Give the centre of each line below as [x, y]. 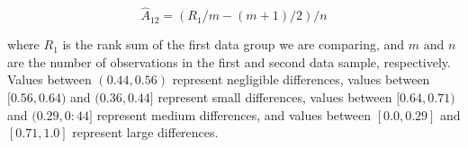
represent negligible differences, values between [301, 79]
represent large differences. [145, 132]
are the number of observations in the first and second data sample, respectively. [229, 61]
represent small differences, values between [275, 97]
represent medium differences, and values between [234, 114]
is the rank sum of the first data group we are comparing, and [234, 44]
